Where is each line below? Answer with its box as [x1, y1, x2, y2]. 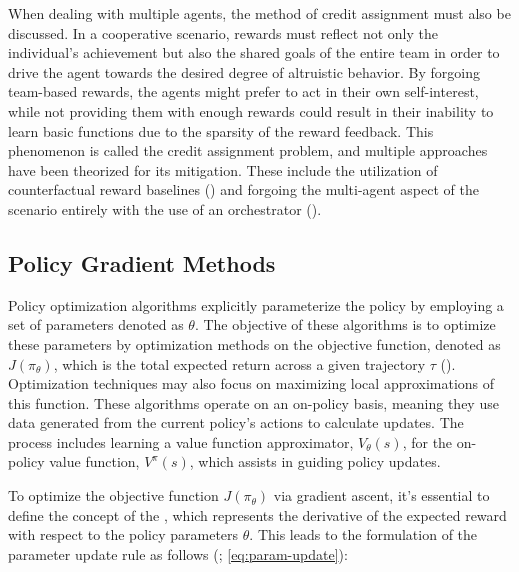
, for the [402, 431, 453, 452]
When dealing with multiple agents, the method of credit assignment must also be [8, 3, 511, 23]
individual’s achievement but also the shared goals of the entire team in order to [8, 42, 500, 63]
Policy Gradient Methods [8, 247, 276, 278]
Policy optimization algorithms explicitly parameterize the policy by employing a [8, 294, 504, 315]
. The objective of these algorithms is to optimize [194, 314, 496, 335]
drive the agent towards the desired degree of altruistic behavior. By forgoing [8, 61, 481, 82]
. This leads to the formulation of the [249, 524, 478, 545]
